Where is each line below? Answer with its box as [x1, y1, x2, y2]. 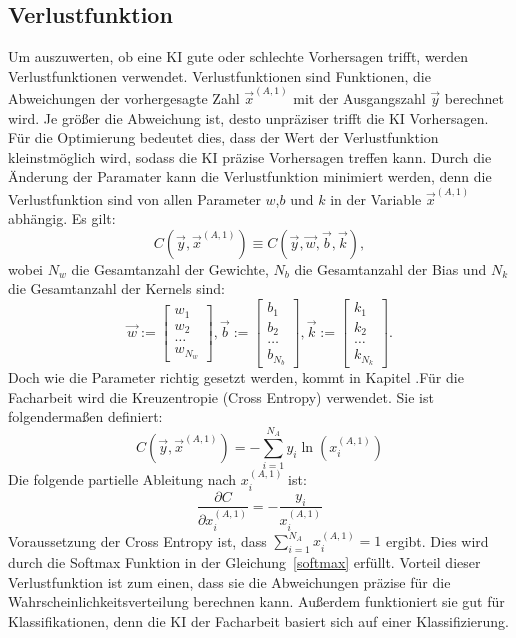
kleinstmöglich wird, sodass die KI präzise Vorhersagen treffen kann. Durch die [8, 146, 492, 167]
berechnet [444, 88, 504, 109]
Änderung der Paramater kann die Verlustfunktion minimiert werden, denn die [8, 166, 492, 187]
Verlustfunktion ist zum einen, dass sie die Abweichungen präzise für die [8, 571, 451, 592]
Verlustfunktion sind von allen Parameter [8, 188, 261, 209]
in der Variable [330, 188, 422, 209]
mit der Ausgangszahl [293, 88, 426, 109]
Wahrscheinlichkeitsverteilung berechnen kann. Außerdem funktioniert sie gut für [8, 591, 505, 612]
